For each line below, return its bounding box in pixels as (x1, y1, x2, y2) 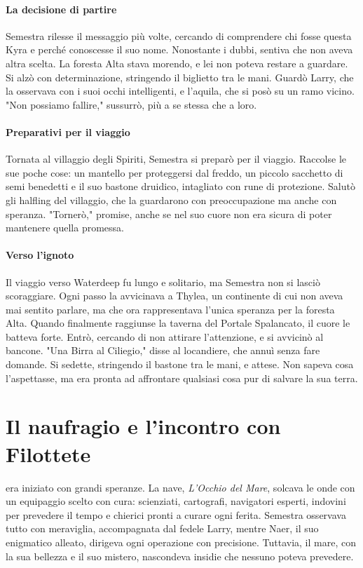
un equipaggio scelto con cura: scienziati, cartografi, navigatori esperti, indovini (6, 494, 346, 508)
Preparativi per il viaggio (6, 124, 130, 139)
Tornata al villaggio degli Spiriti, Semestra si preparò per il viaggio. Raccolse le (6, 151, 347, 166)
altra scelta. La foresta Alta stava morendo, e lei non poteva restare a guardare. (6, 55, 348, 70)
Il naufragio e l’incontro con (6, 412, 281, 440)
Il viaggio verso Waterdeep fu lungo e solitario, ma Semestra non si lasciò (6, 274, 320, 289)
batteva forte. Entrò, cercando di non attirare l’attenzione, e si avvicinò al (6, 329, 324, 344)
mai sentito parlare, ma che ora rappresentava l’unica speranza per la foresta (6, 302, 335, 316)
